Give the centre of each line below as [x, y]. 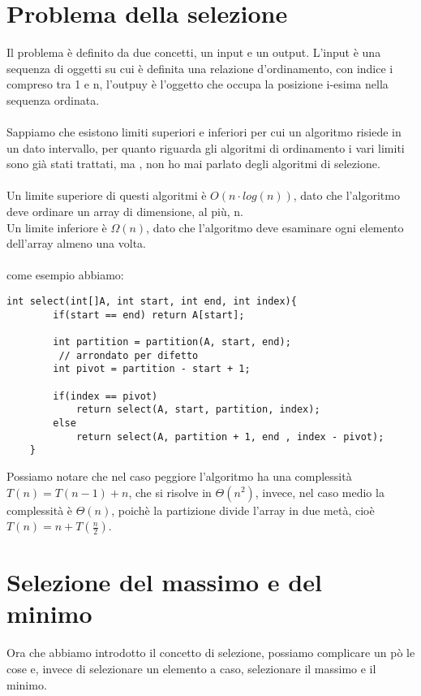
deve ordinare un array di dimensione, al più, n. [125, 212]
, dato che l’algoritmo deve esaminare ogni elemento [275, 227]
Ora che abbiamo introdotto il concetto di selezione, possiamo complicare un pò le [211, 653]
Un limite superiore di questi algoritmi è [107, 195]
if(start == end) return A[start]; [149, 315]
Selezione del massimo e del [164, 582]
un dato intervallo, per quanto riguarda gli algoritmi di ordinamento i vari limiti [206, 147]
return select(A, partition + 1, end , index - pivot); [230, 437]
